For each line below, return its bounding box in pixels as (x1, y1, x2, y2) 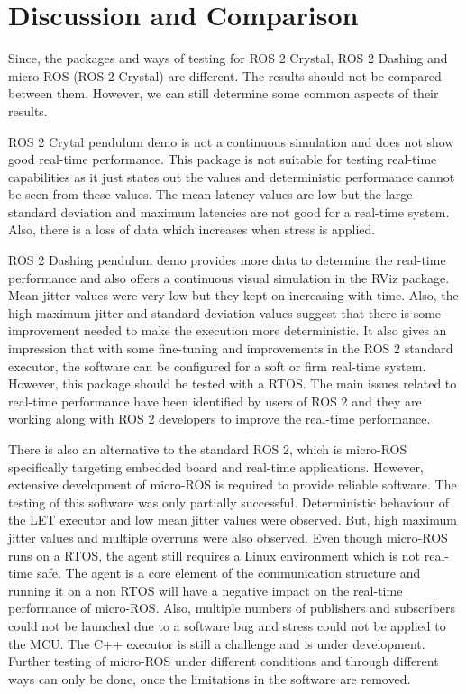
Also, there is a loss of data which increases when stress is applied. (8, 220, 376, 239)
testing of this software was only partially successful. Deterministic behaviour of (8, 492, 450, 511)
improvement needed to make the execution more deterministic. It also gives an (8, 321, 447, 340)
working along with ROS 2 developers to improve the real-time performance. (8, 409, 431, 428)
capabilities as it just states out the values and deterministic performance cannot (8, 167, 455, 186)
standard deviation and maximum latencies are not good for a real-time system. (8, 202, 450, 221)
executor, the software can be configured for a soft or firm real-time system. (8, 356, 426, 375)
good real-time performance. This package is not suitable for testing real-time (8, 150, 437, 169)
